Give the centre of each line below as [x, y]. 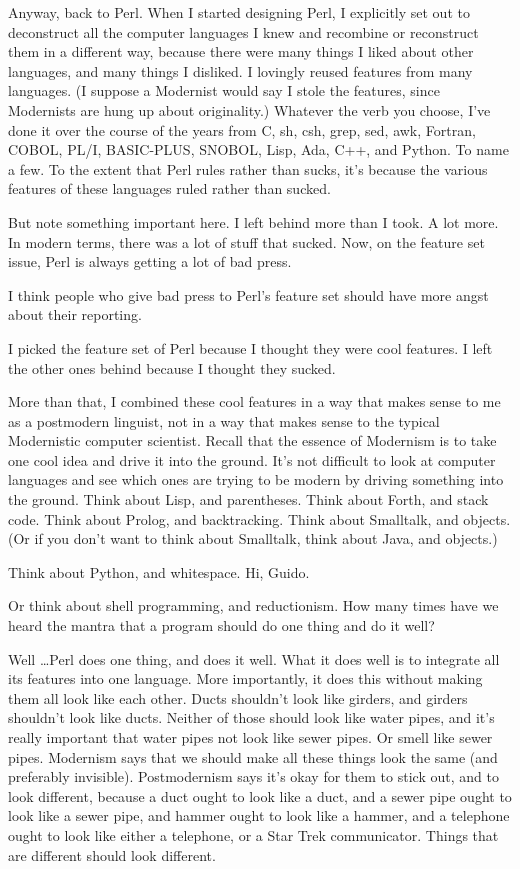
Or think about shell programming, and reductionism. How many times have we [253, 605]
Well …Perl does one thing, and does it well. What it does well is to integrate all [254, 658]
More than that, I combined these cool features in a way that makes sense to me [254, 401]
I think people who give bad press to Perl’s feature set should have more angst [248, 294]
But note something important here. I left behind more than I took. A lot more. [253, 221]
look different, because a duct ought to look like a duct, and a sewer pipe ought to [260, 795]
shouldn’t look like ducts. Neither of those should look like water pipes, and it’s [251, 717]
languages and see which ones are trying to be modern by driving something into [256, 479]
